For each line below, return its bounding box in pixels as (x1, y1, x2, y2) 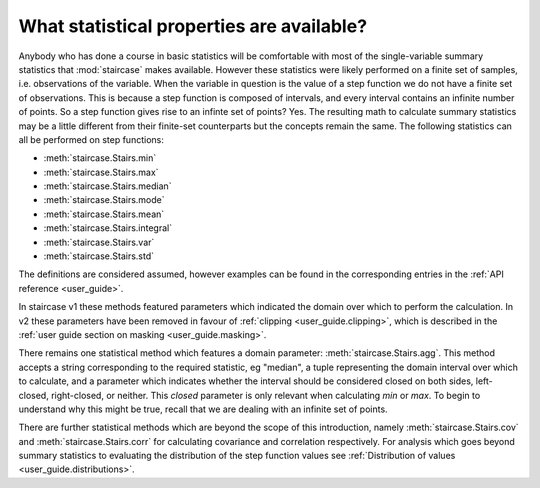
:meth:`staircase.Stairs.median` (43, 180, 172, 192)
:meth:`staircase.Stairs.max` (43, 166, 159, 178)
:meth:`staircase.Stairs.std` (43, 250, 155, 262)
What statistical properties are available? (18, 15, 368, 37)
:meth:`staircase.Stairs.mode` (43, 194, 165, 206)
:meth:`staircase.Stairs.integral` (43, 222, 173, 234)
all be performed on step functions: (18, 133, 164, 145)
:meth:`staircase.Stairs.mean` (43, 208, 165, 220)
